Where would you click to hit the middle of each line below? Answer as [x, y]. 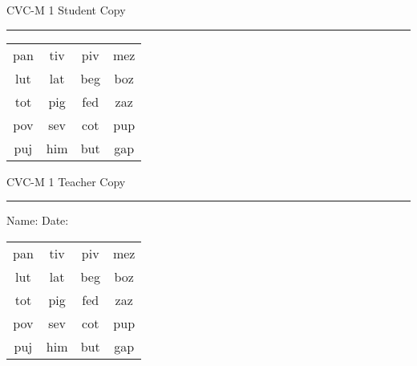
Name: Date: [38, 220]
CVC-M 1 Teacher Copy [66, 181]
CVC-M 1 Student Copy [66, 10]
